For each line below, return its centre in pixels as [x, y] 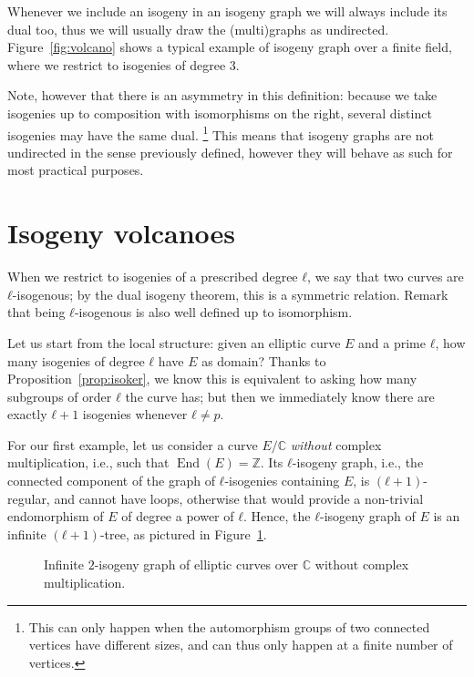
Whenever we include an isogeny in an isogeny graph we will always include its [227, 11]
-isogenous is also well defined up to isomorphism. [213, 312]
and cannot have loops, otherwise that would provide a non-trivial [239, 498]
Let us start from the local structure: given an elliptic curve [174, 342]
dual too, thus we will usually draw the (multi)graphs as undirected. [198, 29]
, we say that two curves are [386, 277]
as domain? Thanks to [264, 360]
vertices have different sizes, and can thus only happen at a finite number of [241, 645]
